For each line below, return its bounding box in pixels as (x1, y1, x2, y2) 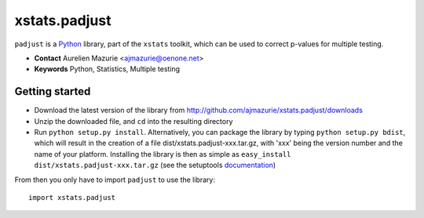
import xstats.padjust (28, 193, 116, 202)
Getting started (14, 85, 91, 98)
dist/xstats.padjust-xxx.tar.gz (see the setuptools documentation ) (34, 161, 276, 170)
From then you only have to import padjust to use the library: (14, 175, 216, 184)
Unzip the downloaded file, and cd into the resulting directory (34, 116, 233, 125)
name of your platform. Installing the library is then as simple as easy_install (34, 149, 291, 158)
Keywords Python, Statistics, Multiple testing (34, 64, 181, 74)
